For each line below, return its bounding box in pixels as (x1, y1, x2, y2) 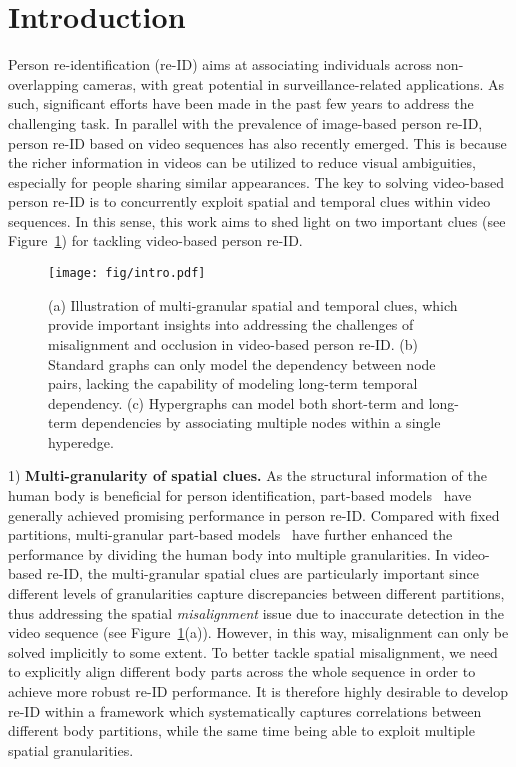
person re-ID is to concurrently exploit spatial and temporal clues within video (8, 191, 491, 212)
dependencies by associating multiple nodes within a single (81, 412, 441, 433)
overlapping (8, 73, 79, 94)
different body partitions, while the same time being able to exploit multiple (8, 720, 475, 741)
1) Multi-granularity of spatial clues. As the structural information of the (8, 465, 487, 486)
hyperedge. (48, 431, 114, 452)
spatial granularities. (8, 739, 134, 760)
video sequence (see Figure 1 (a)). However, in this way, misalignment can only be (8, 622, 509, 643)
